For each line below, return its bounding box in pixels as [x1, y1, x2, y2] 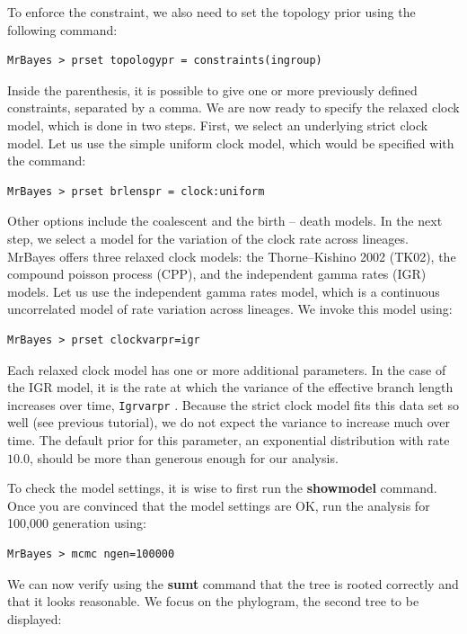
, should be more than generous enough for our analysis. [29, 448, 339, 467]
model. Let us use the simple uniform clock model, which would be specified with [7, 133, 454, 152]
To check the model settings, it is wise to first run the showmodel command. [7, 478, 437, 497]
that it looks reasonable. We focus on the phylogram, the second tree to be [7, 592, 419, 611]
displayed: [7, 609, 62, 628]
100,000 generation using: [7, 513, 146, 532]
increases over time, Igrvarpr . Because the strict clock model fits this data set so [7, 395, 459, 414]
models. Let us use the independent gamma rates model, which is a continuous [7, 281, 440, 300]
